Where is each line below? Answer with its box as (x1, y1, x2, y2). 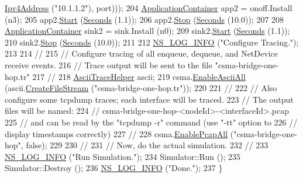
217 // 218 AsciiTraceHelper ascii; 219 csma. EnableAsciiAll (32, 70, 246, 82)
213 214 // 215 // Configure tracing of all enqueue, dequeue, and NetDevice (5, 47, 278, 60)
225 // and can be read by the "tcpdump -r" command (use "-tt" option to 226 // (5, 116, 298, 128)
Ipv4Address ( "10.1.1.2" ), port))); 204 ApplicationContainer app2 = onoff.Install (5, 2, 292, 13)
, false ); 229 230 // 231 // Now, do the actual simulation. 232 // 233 (20, 139, 268, 151)
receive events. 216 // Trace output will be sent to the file (5, 58, 212, 71)
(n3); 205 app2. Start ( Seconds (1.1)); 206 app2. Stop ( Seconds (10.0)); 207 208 (5, 13, 284, 25)
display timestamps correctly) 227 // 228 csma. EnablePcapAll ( (5, 127, 234, 139)
